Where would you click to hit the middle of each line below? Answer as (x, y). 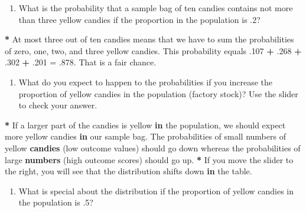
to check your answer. (58, 105)
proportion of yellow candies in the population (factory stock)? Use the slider (158, 93)
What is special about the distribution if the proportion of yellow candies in (156, 191)
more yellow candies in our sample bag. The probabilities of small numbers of (145, 136)
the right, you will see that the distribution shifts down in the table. (128, 171)
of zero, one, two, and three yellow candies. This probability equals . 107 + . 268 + (153, 50)
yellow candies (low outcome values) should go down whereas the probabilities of (153, 148)
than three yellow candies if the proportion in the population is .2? (139, 19)
